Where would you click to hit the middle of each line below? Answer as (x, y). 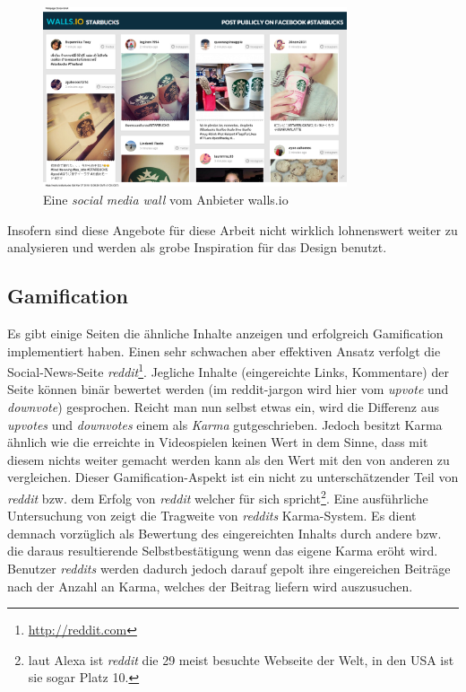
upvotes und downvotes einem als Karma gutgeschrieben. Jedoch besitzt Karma (225, 424)
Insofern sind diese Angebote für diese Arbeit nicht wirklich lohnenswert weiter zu (233, 229)
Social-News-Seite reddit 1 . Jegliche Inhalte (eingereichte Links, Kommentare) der (228, 370)
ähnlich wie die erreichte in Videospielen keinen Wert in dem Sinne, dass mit (218, 442)
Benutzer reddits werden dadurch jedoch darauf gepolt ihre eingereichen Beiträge (229, 568)
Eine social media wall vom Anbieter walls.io (166, 199)
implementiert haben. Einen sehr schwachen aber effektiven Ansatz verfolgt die (224, 350)
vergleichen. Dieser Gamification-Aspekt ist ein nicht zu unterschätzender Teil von (233, 477)
